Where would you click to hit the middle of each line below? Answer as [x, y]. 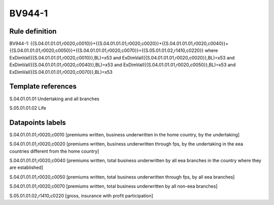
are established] [26, 167]
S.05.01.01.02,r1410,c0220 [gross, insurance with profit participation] [81, 195]
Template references [43, 86]
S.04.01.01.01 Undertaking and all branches [54, 99]
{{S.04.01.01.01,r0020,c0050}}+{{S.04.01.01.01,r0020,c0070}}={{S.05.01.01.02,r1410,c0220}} [107, 50]
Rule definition [33, 31]
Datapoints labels [38, 122]
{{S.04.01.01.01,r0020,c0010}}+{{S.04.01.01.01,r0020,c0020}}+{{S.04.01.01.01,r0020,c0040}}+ [129, 44]
